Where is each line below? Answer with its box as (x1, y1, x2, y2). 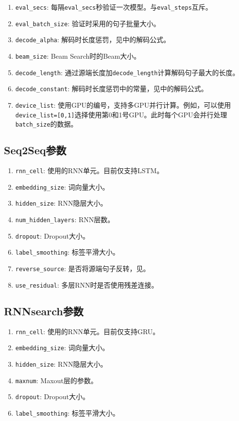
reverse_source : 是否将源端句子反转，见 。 (15, 263, 150, 274)
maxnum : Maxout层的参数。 (15, 375, 98, 385)
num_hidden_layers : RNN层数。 (15, 214, 115, 225)
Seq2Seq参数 (4, 143, 67, 158)
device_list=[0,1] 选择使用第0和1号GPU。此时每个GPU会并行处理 (15, 109, 227, 119)
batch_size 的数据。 (15, 119, 78, 129)
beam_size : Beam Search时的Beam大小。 (15, 50, 141, 61)
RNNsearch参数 (4, 303, 84, 318)
